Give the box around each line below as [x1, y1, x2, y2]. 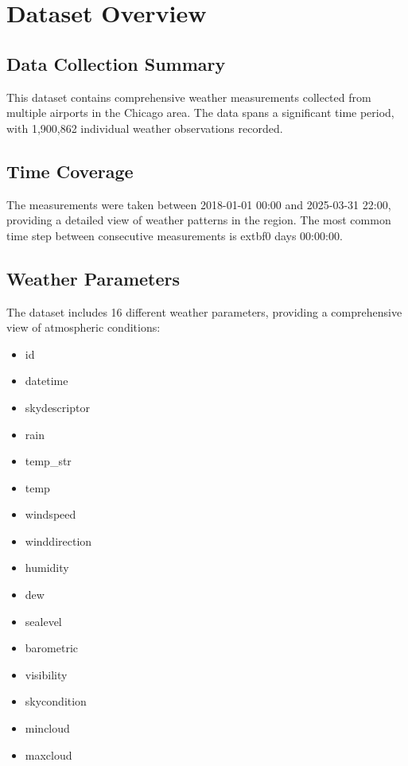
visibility [25, 666, 68, 682]
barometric [25, 640, 78, 656]
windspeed [25, 506, 76, 523]
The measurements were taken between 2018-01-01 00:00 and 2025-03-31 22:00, [6, 196, 391, 212]
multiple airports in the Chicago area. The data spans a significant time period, [6, 104, 394, 121]
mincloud [25, 720, 70, 737]
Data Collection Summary [6, 51, 226, 76]
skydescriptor [25, 399, 90, 415]
